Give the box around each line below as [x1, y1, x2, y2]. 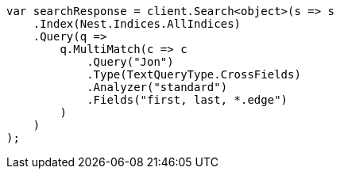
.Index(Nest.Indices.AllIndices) [33, 17, 241, 30]
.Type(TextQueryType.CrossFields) [87, 68, 301, 81]
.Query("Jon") [87, 55, 174, 68]
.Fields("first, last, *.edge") [87, 93, 288, 106]
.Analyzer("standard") [87, 81, 228, 93]
